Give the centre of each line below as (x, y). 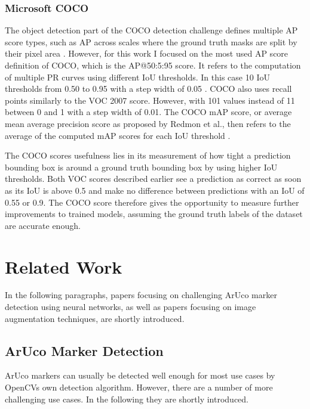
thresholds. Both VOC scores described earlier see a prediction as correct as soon (153, 179)
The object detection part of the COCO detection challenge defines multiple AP (151, 30)
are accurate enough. (43, 225)
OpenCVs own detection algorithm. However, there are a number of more (139, 387)
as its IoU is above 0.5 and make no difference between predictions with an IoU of (155, 190)
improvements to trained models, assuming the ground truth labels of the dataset (154, 214)
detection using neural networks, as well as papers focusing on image (131, 307)
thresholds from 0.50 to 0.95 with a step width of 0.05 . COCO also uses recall (148, 89)
